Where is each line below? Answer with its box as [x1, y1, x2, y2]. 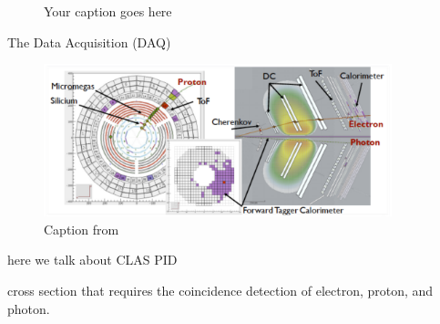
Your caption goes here [44, 2, 172, 20]
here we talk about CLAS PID [7, 250, 178, 269]
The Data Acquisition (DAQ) [7, 32, 171, 51]
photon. [7, 298, 50, 318]
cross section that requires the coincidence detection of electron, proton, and [7, 280, 434, 299]
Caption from [44, 219, 119, 238]
